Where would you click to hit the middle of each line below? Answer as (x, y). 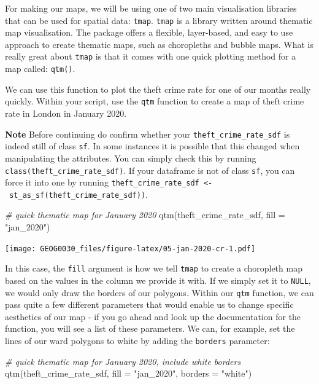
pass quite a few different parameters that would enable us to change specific (149, 304)
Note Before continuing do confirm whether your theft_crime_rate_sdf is (148, 134)
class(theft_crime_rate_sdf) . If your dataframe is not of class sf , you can (150, 170)
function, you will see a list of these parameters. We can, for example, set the (150, 328)
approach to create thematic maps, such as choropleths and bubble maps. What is (159, 44)
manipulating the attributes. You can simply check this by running (131, 158)
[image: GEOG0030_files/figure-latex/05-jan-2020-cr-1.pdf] (130, 249)
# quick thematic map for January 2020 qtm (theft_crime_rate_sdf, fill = (145, 215)
